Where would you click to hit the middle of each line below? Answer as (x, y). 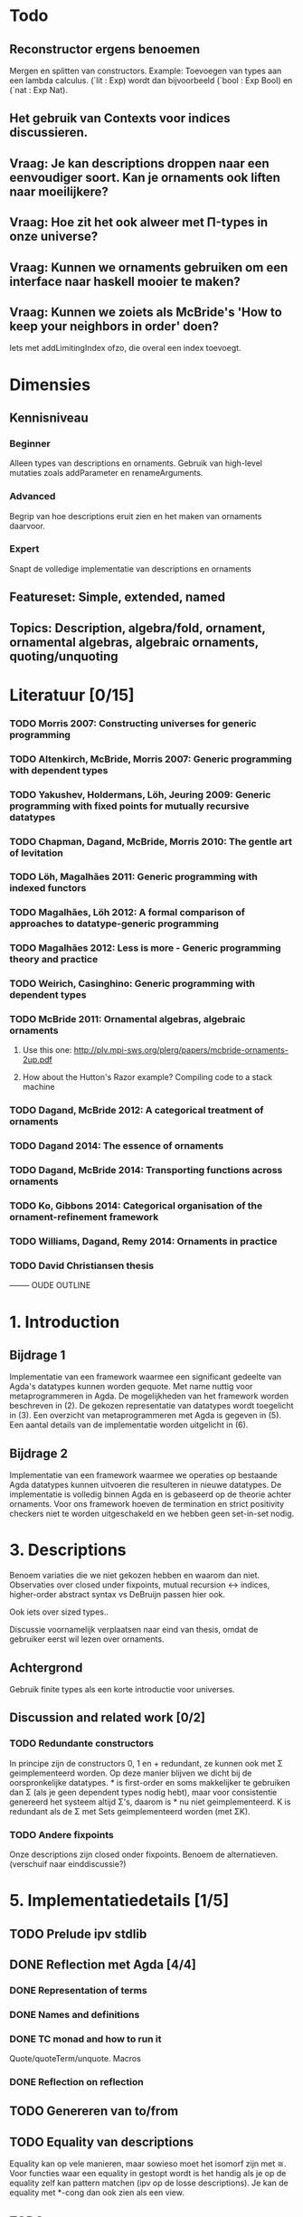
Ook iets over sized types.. (59, 1612)
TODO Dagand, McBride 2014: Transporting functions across (146, 1170)
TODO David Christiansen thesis (82, 1265)
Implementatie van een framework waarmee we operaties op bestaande (143, 1475)
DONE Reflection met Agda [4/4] (103, 1964)
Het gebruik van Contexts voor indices (120, 118)
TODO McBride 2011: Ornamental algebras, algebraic (128, 1019)
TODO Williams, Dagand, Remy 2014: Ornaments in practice (143, 1242)
